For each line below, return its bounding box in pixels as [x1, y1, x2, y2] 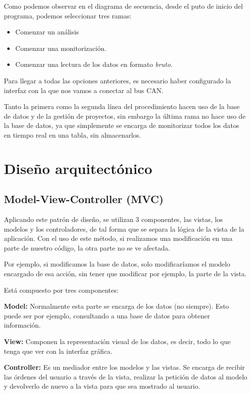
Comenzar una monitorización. [15, 43, 107, 53]
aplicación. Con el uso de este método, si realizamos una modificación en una [4, 233, 233, 243]
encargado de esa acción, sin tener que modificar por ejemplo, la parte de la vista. [4, 268, 247, 279]
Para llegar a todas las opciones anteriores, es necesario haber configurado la [4, 75, 231, 85]
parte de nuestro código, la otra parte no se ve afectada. [4, 242, 170, 252]
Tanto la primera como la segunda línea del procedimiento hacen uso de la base [4, 101, 240, 111]
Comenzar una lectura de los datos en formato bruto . [15, 59, 173, 69]
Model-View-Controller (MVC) [4, 191, 164, 206]
